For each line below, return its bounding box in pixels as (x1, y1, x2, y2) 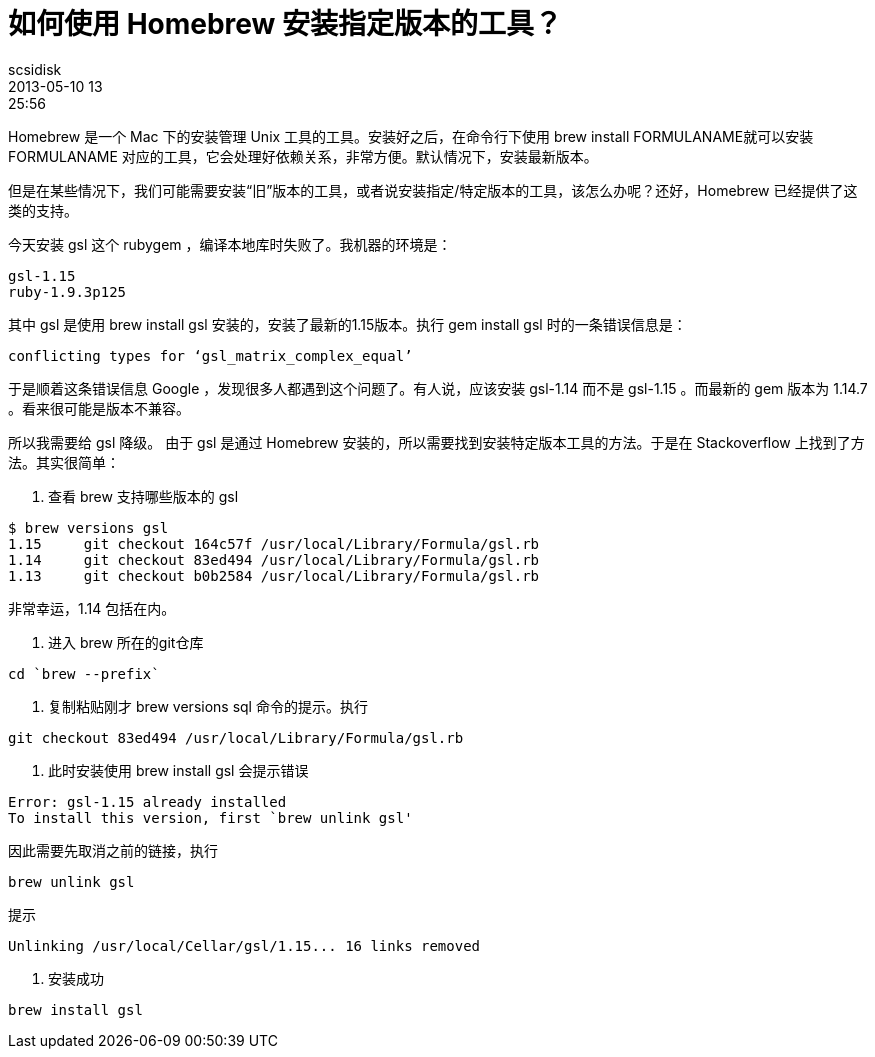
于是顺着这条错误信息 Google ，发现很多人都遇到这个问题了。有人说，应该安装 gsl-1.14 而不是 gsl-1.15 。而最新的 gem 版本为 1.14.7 (8, 379, 868, 397)
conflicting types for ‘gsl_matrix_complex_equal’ (8, 347, 413, 364)
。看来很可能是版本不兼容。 (8, 399, 190, 417)
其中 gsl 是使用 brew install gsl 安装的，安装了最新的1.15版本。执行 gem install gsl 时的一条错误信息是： (8, 315, 687, 333)
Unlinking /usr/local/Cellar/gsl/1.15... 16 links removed (8, 937, 481, 954)
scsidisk (8, 60, 62, 78)
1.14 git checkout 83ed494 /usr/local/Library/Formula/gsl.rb (8, 551, 540, 568)
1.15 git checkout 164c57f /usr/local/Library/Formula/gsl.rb (8, 535, 540, 552)
